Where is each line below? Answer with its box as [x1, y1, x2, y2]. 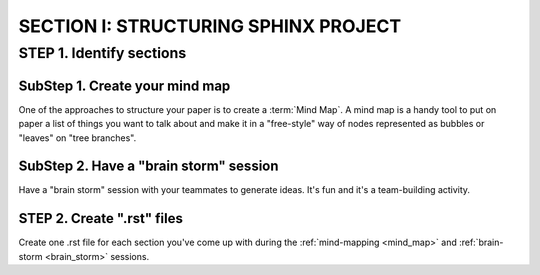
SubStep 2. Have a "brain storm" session [18, 158, 279, 175]
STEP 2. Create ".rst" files [18, 210, 184, 227]
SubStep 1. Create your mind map [18, 77, 231, 94]
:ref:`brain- [458, 236, 504, 249]
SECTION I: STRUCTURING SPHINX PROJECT [18, 15, 402, 37]
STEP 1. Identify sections [18, 44, 187, 62]
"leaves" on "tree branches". [18, 131, 137, 144]
